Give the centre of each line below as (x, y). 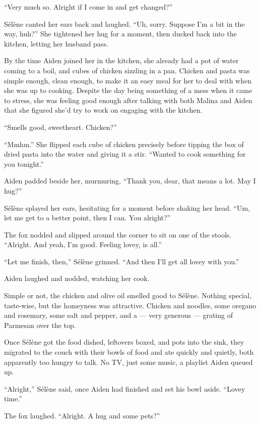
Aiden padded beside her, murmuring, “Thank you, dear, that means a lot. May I (130, 181)
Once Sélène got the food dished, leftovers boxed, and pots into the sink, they (124, 342)
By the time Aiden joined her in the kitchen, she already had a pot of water (121, 60)
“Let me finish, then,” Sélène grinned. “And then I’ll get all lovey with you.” (122, 261)
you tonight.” (24, 163)
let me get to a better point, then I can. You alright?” (87, 218)
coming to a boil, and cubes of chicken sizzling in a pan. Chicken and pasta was (127, 70)
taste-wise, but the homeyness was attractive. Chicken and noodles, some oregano (130, 305)
